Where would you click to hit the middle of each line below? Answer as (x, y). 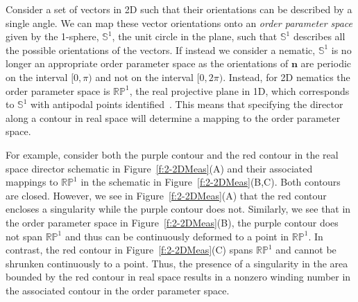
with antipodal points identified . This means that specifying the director (187, 104)
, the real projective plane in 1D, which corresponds (239, 90)
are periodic (326, 63)
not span (24, 236)
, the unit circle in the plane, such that (195, 36)
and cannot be (306, 250)
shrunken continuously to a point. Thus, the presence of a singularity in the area (177, 263)
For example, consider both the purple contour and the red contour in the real (172, 154)
